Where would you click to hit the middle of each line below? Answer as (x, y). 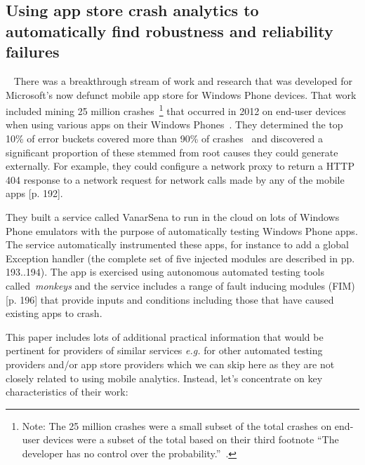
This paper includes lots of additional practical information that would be (165, 336)
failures (33, 52)
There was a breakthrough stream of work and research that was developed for (183, 80)
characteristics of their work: (67, 392)
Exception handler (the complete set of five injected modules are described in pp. (180, 258)
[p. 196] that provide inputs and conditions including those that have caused (170, 299)
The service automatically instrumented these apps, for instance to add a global (177, 244)
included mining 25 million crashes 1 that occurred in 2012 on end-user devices (176, 110)
